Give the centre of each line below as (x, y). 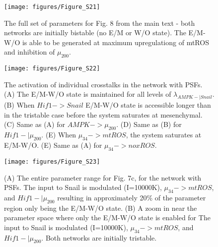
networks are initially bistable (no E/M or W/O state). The (95, 32)
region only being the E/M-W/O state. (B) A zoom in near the (101, 208)
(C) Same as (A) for (35, 124)
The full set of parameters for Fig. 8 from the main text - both (100, 23)
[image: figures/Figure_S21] (52, 7)
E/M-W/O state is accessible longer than (148, 105)
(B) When (19, 105)
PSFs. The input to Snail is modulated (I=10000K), (83, 187)
